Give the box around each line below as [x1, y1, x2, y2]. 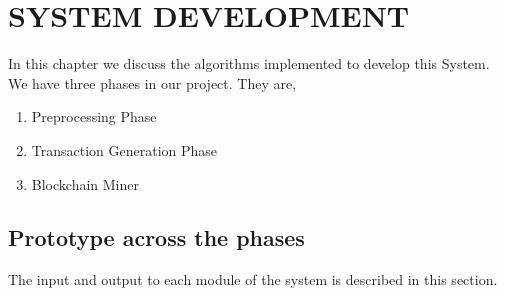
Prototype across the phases [8, 222, 305, 253]
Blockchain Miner [31, 173, 139, 194]
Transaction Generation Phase [31, 139, 218, 160]
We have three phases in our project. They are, [8, 72, 297, 93]
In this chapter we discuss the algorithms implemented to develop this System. [8, 53, 490, 74]
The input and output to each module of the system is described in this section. [8, 269, 498, 290]
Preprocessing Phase [31, 106, 157, 127]
